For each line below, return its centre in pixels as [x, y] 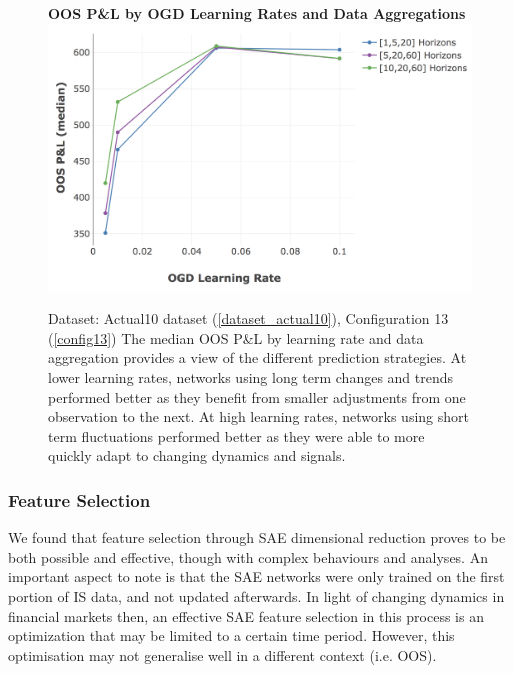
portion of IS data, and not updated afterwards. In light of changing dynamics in [256, 596]
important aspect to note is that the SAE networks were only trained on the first [256, 576]
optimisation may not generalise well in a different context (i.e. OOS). [222, 654]
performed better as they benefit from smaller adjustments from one [257, 396]
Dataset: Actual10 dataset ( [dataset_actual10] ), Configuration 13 [248, 318]
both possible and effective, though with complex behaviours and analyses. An [248, 556]
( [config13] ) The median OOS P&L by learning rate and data [236, 337]
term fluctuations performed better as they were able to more [236, 435]
